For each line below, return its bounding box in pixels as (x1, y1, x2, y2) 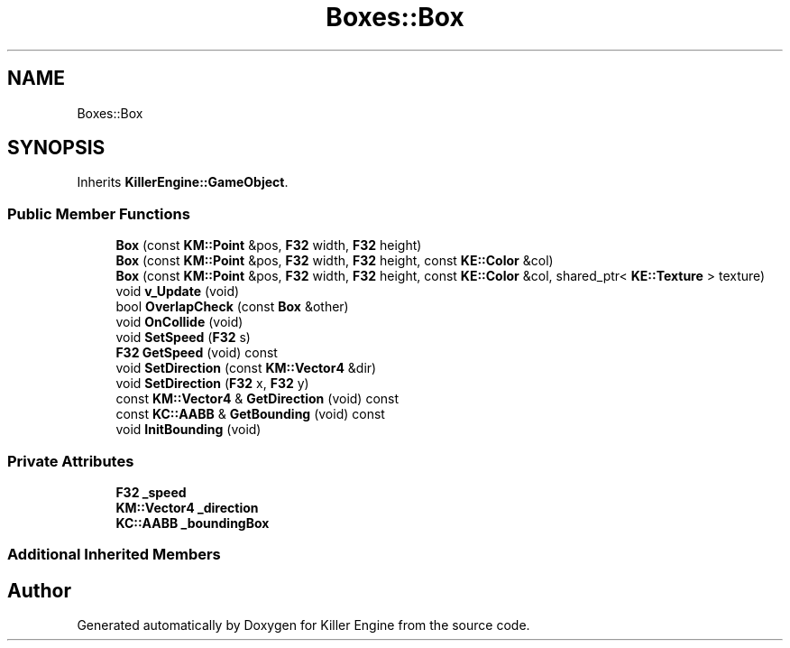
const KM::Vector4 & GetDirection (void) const (115, 391, 400, 407)
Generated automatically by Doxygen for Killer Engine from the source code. (77, 617, 530, 634)
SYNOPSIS (7, 136, 106, 160)
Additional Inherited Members (7, 545, 221, 564)
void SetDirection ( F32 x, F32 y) (115, 375, 309, 392)
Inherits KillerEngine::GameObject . (77, 174, 289, 190)
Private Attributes (7, 451, 134, 470)
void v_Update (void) (115, 283, 240, 300)
